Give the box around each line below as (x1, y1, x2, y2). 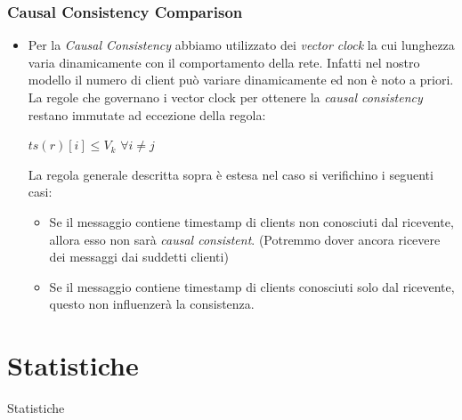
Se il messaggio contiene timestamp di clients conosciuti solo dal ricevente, (49, 277, 455, 295)
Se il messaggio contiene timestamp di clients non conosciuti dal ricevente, (49, 212, 454, 230)
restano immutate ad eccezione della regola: (28, 105, 266, 124)
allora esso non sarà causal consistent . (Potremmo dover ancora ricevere (49, 230, 441, 248)
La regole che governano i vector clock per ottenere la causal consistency (28, 88, 423, 106)
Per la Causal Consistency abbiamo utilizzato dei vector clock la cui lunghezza (28, 36, 455, 54)
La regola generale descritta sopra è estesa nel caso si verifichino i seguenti (28, 165, 434, 183)
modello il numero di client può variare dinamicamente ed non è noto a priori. (28, 70, 454, 89)
